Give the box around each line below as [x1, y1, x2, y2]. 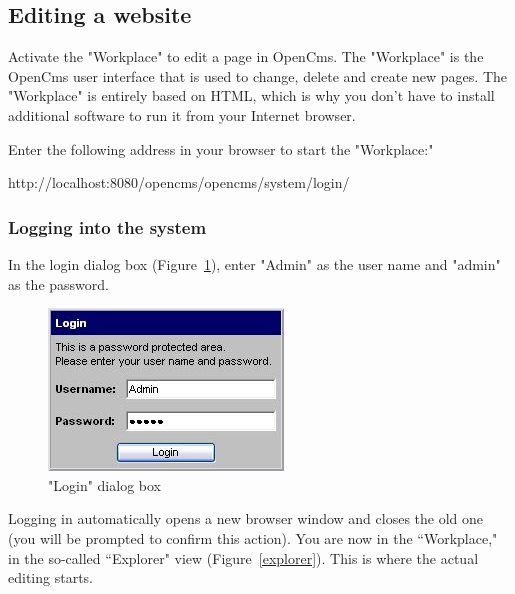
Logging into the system [8, 214, 207, 239]
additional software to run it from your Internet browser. [8, 104, 356, 125]
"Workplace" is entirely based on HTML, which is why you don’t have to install [8, 85, 495, 106]
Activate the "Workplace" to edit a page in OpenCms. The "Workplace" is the [8, 46, 484, 67]
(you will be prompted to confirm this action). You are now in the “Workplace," [8, 527, 498, 548]
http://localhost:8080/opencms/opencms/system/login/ [8, 172, 350, 193]
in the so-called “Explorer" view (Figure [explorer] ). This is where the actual [8, 547, 479, 568]
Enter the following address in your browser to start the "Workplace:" [8, 138, 434, 159]
